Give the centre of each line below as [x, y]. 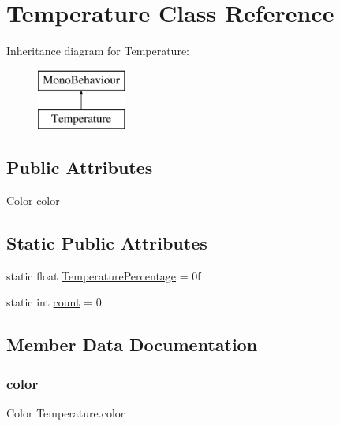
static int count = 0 [54, 302]
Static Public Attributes [107, 243]
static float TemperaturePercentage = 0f [104, 275]
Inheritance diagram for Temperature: [98, 51]
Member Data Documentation [132, 345]
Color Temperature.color [66, 413]
